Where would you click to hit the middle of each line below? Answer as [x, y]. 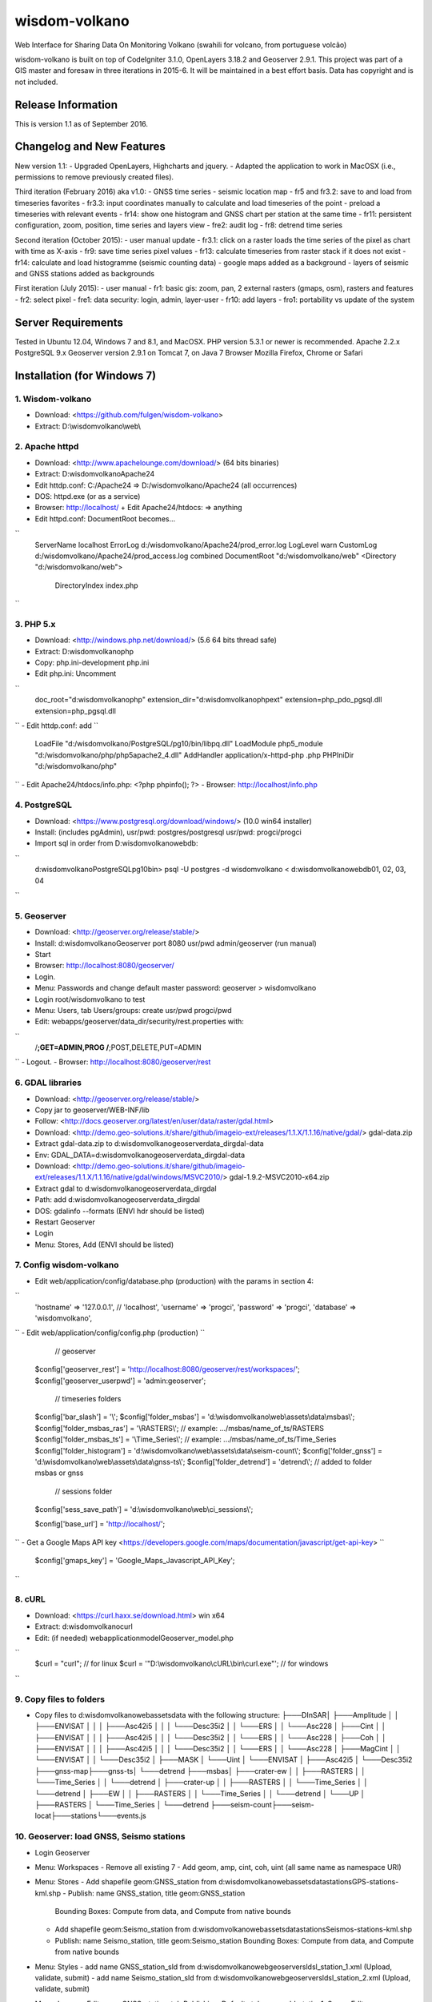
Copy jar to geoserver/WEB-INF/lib [92, 1110]
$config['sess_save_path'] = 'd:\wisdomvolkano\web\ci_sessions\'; [144, 1510]
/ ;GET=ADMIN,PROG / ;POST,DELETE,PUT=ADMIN [118, 1047]
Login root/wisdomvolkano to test [90, 999]
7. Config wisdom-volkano [67, 1265]
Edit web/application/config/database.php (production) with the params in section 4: [174, 1280]
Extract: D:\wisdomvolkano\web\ [88, 426]
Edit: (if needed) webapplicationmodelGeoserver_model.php [134, 1638]
